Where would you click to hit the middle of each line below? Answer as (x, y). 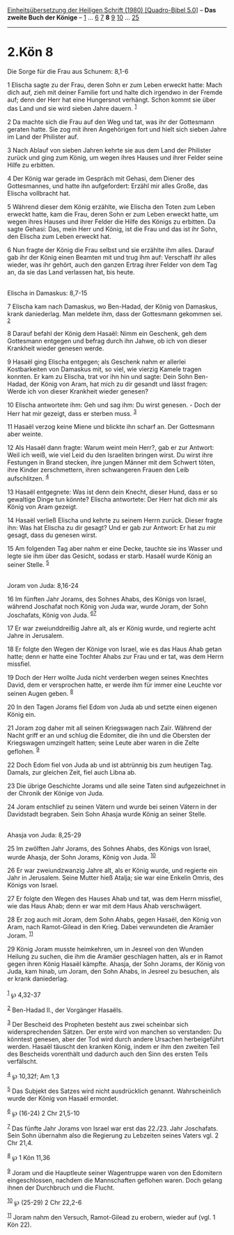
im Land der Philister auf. (43, 137)
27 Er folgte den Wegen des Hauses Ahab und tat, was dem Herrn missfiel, (115, 899)
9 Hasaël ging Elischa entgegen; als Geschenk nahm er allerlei (96, 362)
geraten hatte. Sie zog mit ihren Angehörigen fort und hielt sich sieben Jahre (117, 129)
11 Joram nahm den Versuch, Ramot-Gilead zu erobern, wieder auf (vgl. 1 (111, 1217)
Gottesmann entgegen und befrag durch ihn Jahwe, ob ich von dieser (107, 341)
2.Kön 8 (30, 52)
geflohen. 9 (23, 750)
